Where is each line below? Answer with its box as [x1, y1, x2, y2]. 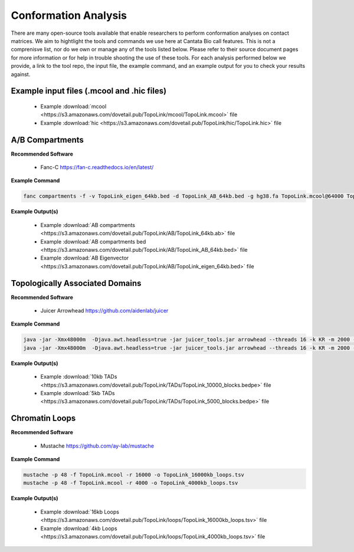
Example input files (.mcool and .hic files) [11, 86, 167, 96]
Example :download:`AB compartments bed [40, 238, 146, 245]
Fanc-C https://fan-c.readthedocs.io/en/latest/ [40, 163, 154, 170]
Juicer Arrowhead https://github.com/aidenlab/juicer [40, 307, 169, 314]
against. [11, 71, 31, 78]
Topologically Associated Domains [11, 278, 142, 288]
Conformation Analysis [11, 9, 127, 22]
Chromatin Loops [11, 413, 76, 423]
